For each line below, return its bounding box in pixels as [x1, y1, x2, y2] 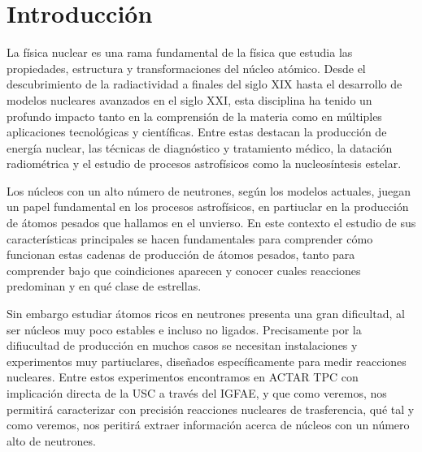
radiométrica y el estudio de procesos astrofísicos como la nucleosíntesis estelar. [7, 155, 402, 172]
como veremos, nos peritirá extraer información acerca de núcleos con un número [7, 416, 410, 433]
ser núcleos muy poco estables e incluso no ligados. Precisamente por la [7, 321, 362, 338]
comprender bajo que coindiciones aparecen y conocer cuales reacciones [7, 261, 361, 278]
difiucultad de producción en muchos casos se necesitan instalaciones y [7, 337, 358, 354]
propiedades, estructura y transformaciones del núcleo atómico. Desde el [7, 59, 366, 76]
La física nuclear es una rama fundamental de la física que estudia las [7, 44, 353, 61]
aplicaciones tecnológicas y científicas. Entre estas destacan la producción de [7, 123, 387, 140]
